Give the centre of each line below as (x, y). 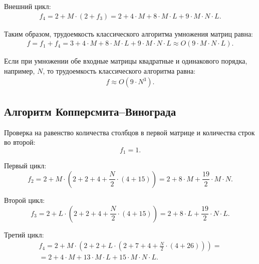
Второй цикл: (25, 200)
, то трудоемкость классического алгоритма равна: (119, 70)
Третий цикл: (24, 234)
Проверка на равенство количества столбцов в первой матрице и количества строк (129, 132)
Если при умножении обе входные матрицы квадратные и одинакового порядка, (126, 61)
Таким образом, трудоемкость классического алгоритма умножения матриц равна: (129, 33)
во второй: (20, 142)
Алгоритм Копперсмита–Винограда (90, 111)
